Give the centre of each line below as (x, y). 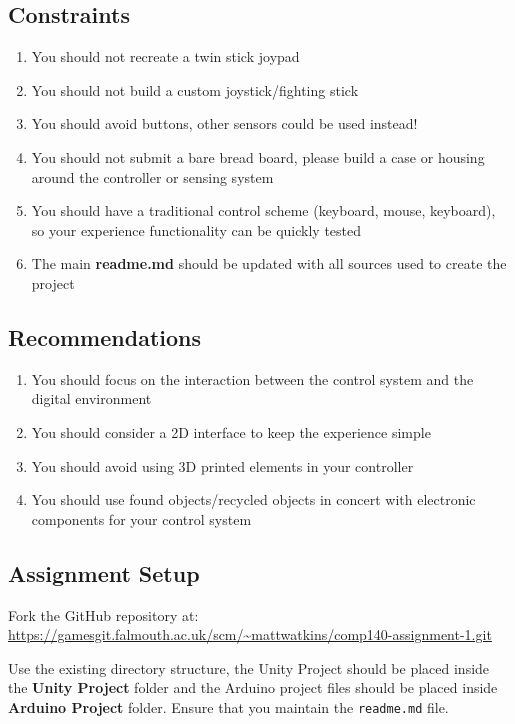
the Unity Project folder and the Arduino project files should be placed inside (253, 687)
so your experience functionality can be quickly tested (196, 229)
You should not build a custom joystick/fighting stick (195, 89)
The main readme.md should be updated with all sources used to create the (269, 263)
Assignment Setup (104, 572)
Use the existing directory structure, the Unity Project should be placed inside (249, 667)
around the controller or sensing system (152, 176)
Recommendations (104, 336)
